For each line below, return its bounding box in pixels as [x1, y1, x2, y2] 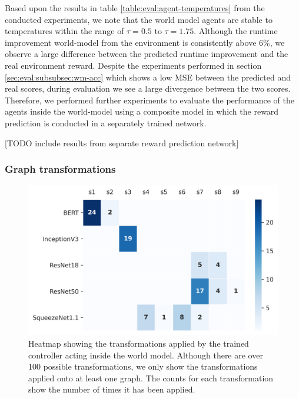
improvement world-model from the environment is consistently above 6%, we [5, 36, 285, 48]
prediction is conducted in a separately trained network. [5, 116, 207, 129]
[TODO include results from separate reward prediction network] [5, 136, 239, 149]
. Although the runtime [194, 25, 278, 37]
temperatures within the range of [5, 25, 124, 37]
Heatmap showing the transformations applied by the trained [28, 337, 249, 349]
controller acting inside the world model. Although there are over [28, 348, 263, 361]
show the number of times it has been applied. [28, 383, 195, 395]
